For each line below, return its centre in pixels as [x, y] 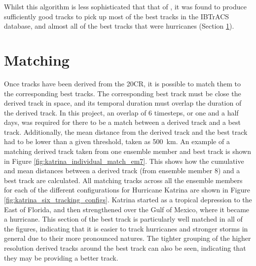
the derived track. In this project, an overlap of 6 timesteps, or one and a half [121, 112]
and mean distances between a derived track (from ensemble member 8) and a [122, 171]
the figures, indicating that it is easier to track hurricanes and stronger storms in [126, 228]
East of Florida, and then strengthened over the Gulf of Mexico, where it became [127, 209]
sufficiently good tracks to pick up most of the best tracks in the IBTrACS [117, 16]
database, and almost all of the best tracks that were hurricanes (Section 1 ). [119, 26]
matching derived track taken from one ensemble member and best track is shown [128, 151]
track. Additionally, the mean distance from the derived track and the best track [126, 132]
